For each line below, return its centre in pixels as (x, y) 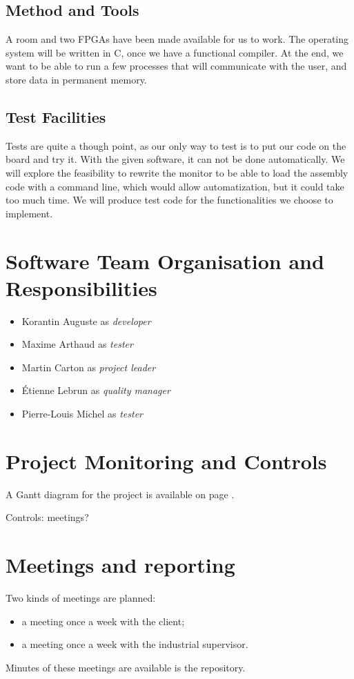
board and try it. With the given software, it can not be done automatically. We (175, 159)
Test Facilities (56, 116)
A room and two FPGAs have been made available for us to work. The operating (177, 39)
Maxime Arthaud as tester (77, 344)
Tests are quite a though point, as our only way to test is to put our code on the (176, 145)
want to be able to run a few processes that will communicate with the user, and (176, 66)
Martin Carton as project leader (89, 367)
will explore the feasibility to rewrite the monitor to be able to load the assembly (177, 172)
